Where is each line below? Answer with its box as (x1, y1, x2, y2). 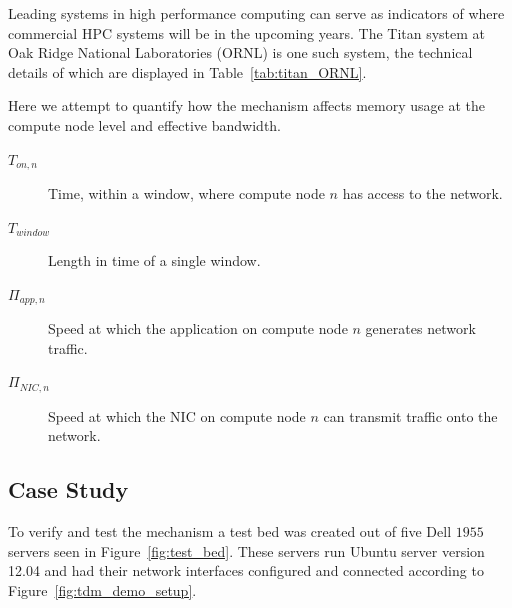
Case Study (8, 474, 129, 505)
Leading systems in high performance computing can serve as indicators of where (8, 3, 505, 23)
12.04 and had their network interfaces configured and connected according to (8, 560, 484, 581)
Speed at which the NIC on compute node (48, 405, 306, 426)
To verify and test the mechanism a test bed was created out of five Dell (8, 521, 452, 542)
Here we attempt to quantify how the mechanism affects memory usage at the (8, 95, 485, 116)
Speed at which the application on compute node (48, 318, 348, 339)
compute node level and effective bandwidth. (8, 114, 281, 135)
